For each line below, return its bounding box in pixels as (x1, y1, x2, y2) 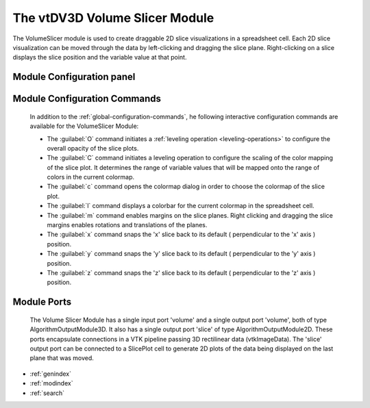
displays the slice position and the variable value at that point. (12, 53, 187, 62)
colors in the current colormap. (47, 173, 135, 181)
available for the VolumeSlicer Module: (29, 122, 139, 130)
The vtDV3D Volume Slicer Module (12, 10, 214, 25)
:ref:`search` (29, 389, 65, 397)
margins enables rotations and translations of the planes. (47, 221, 208, 229)
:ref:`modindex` (29, 379, 73, 387)
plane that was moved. (29, 354, 94, 362)
